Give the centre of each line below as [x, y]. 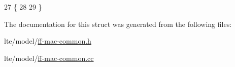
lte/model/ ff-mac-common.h [48, 41]
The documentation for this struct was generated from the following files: [118, 24]
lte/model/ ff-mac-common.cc [49, 58]
